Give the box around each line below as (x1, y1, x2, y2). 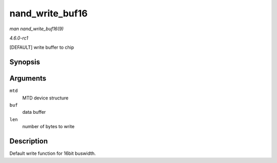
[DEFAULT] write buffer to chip (9, 44, 74, 51)
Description (9, 137, 48, 146)
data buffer (22, 109, 46, 115)
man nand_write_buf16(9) (9, 26, 64, 32)
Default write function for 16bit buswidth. (9, 150, 96, 156)
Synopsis (9, 58, 41, 67)
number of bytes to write (22, 124, 75, 130)
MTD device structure (22, 95, 69, 101)
